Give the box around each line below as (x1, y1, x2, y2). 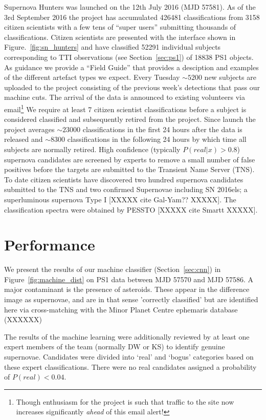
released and (4, 134, 43, 144)
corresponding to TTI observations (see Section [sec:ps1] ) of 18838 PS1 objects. (4, 51, 254, 62)
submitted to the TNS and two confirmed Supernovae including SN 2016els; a (4, 184, 248, 195)
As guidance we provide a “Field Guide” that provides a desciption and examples (4, 61, 259, 72)
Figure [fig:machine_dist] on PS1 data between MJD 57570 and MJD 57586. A (4, 274, 254, 284)
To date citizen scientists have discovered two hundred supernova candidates (4, 174, 243, 184)
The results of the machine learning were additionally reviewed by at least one (4, 331, 250, 342)
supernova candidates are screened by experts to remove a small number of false (4, 154, 255, 164)
